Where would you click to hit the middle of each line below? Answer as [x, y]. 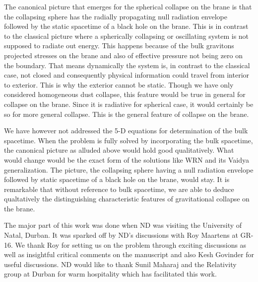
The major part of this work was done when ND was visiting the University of [123, 225]
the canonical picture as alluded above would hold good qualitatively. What [119, 150]
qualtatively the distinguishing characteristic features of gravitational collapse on [127, 199]
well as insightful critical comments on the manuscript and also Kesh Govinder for [129, 254]
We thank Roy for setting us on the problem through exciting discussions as [131, 244]
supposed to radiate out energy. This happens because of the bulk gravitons [119, 46]
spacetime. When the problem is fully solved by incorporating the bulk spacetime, [129, 140]
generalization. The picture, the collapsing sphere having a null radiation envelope [129, 169]
